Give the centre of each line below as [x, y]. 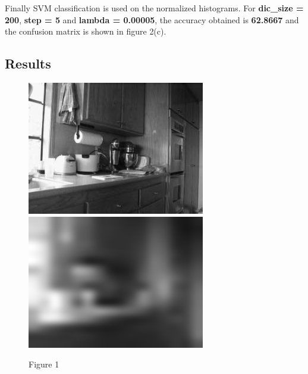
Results [28, 63]
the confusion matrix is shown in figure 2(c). [86, 31]
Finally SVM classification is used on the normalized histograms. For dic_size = [154, 8]
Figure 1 [44, 364]
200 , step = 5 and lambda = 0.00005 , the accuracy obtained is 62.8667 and [152, 19]
